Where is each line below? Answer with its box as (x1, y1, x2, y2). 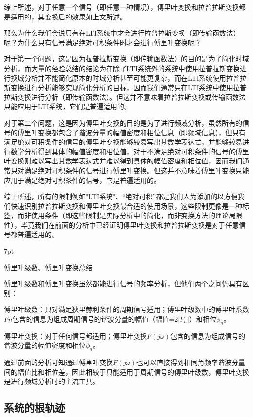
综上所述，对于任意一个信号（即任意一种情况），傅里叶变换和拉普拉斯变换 (4, 2, 239, 12)
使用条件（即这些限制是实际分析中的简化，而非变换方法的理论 (31, 210, 229, 220)
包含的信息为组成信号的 (170, 330, 245, 341)
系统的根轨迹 (4, 400, 65, 415)
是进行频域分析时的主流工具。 (4, 376, 99, 386)
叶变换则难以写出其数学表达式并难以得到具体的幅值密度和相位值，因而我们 (4, 156, 242, 166)
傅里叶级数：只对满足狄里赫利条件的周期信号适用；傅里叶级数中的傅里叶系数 (4, 304, 249, 314)
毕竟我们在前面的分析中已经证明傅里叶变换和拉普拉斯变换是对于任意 (20, 219, 239, 230)
